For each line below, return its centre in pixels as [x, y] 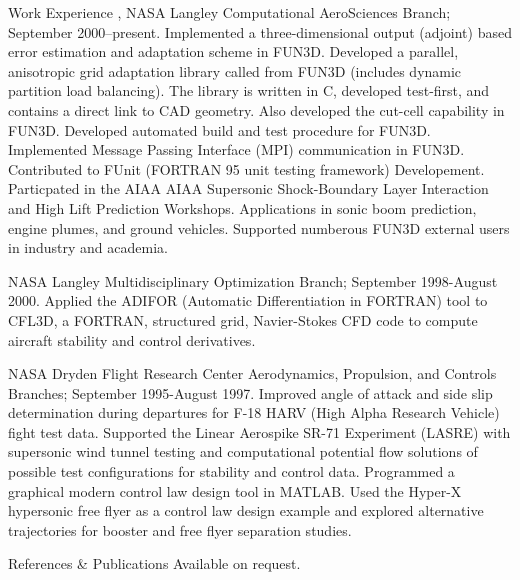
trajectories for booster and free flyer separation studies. [180, 529]
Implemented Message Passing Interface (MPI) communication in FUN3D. [236, 149]
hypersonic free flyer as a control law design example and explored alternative [246, 510]
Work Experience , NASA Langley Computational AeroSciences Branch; [229, 12]
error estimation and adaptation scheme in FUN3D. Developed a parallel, [233, 51]
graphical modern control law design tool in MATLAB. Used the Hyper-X [235, 490]
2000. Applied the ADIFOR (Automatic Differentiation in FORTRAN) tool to [248, 300]
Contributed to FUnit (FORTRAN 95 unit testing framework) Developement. [246, 168]
